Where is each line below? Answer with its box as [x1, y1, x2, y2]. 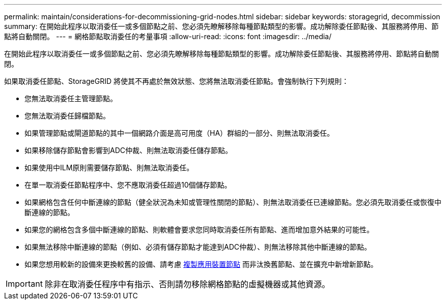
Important [6, 279, 43, 289]
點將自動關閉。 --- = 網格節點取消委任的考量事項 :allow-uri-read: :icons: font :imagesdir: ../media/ [4, 32, 332, 41]
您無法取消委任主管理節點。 [24, 94, 117, 103]
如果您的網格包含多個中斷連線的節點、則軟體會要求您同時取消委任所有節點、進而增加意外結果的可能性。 [24, 225, 374, 234]
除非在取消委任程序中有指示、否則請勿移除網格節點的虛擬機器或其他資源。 [44, 279, 330, 289]
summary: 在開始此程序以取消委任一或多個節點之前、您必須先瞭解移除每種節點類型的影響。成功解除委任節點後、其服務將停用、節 [4, 22, 439, 31]
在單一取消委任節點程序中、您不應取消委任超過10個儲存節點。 [24, 180, 232, 189]
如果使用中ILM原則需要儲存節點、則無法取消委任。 [24, 163, 194, 172]
